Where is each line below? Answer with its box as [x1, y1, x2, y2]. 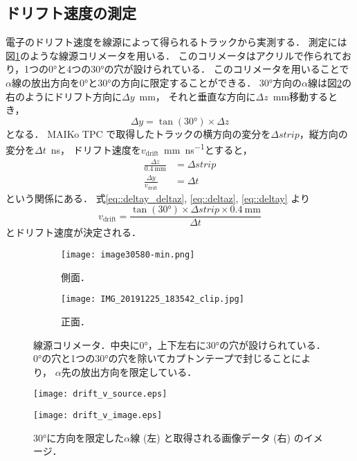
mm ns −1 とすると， [164, 141, 253, 157]
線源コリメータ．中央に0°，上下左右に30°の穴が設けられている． [33, 337, 326, 352]
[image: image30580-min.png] [61, 250, 195, 260]
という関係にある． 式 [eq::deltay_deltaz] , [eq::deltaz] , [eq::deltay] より [6, 190, 311, 205]
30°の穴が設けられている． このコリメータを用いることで [91, 62, 349, 76]
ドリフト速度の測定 [6, 2, 136, 24]
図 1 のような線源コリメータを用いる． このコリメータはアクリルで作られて [6, 48, 342, 62]
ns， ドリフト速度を [51, 143, 141, 157]
